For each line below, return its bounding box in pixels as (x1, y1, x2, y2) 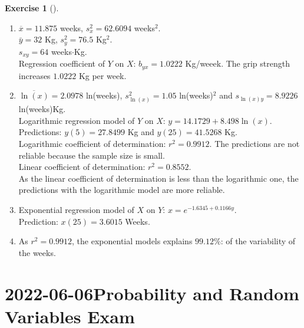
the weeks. (18, 246, 56, 258)
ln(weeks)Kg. (18, 103, 66, 115)
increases (18, 69, 51, 81)
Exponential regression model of (18, 204, 134, 216)
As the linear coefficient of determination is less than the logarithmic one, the (18, 172, 299, 184)
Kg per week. (78, 69, 127, 81)
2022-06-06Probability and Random (5, 281, 299, 305)
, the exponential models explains (72, 235, 193, 247)
